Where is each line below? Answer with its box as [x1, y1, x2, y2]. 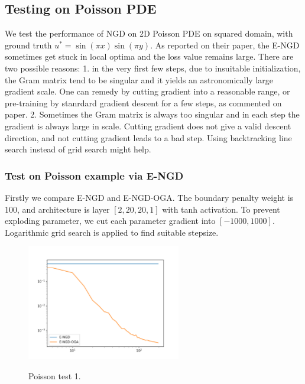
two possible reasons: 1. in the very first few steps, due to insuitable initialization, [5, 61, 301, 74]
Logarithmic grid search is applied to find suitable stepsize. [5, 226, 219, 238]
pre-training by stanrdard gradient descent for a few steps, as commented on [5, 96, 282, 109]
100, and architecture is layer [5, 203, 110, 215]
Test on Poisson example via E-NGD [5, 168, 184, 183]
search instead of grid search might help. [5, 143, 151, 155]
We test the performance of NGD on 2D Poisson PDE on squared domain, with [5, 27, 293, 40]
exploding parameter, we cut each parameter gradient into [5, 214, 216, 227]
